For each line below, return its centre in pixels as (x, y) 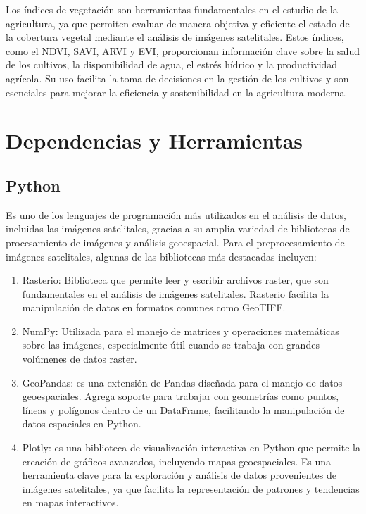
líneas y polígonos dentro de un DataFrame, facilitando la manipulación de (183, 409)
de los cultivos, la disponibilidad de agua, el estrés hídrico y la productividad (172, 64)
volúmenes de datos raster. (80, 359)
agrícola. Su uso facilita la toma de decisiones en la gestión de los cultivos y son (177, 78)
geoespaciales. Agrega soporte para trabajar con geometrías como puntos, (181, 396)
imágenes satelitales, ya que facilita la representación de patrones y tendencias (191, 488)
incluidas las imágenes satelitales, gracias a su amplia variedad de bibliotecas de (178, 228)
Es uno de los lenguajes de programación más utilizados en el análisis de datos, (176, 214)
